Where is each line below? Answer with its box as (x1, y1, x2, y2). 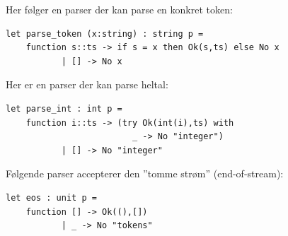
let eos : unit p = (6, 192, 97, 203)
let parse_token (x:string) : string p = (6, 28, 204, 39)
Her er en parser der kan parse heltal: (6, 77, 168, 92)
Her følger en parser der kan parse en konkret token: (6, 2, 233, 16)
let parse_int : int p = (6, 103, 122, 114)
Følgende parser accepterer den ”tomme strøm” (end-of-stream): (6, 166, 284, 181)
